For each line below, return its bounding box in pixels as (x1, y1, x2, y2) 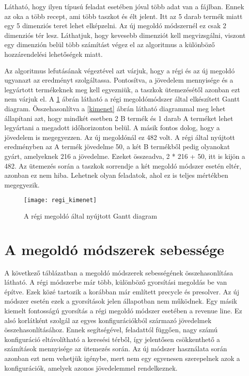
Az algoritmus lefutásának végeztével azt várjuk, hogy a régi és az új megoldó (4, 65, 235, 75)
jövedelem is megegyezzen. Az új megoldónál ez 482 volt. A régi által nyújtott (4, 132, 235, 142)
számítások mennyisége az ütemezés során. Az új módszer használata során (4, 343, 227, 354)
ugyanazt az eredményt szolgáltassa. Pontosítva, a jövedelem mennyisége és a (4, 75, 233, 85)
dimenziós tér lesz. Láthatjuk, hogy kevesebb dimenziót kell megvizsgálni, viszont (4, 30, 246, 40)
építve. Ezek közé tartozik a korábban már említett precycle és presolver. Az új (4, 286, 239, 296)
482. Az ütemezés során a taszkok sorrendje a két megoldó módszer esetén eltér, (4, 160, 241, 171)
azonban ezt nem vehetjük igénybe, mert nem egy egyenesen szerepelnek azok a (4, 353, 240, 363)
